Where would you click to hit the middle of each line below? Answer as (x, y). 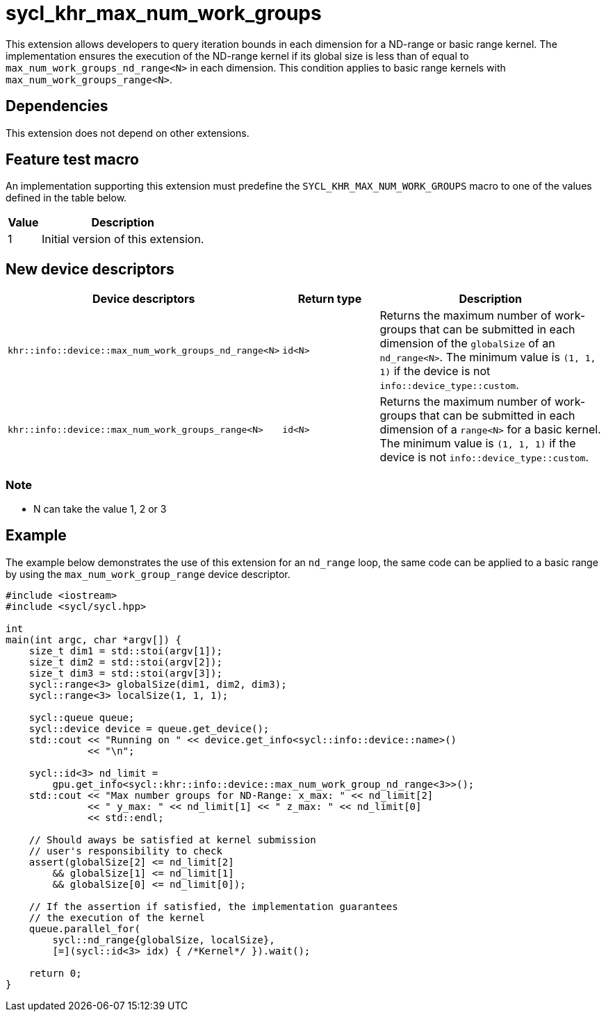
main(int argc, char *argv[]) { (93, 639)
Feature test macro (72, 160)
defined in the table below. (66, 198)
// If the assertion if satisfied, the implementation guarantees (213, 906)
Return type (330, 299)
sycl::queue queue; (82, 717)
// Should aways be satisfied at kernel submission (172, 840)
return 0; (55, 973)
